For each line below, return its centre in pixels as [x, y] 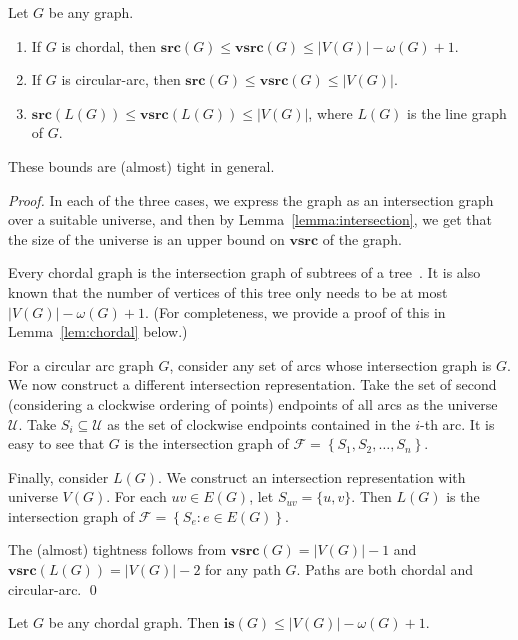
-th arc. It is [457, 423]
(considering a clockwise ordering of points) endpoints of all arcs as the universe [253, 403]
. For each [136, 496]
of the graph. [362, 238]
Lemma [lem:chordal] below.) [98, 331]
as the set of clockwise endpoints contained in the [259, 423]
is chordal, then [109, 45]
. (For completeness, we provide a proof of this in [295, 311]
